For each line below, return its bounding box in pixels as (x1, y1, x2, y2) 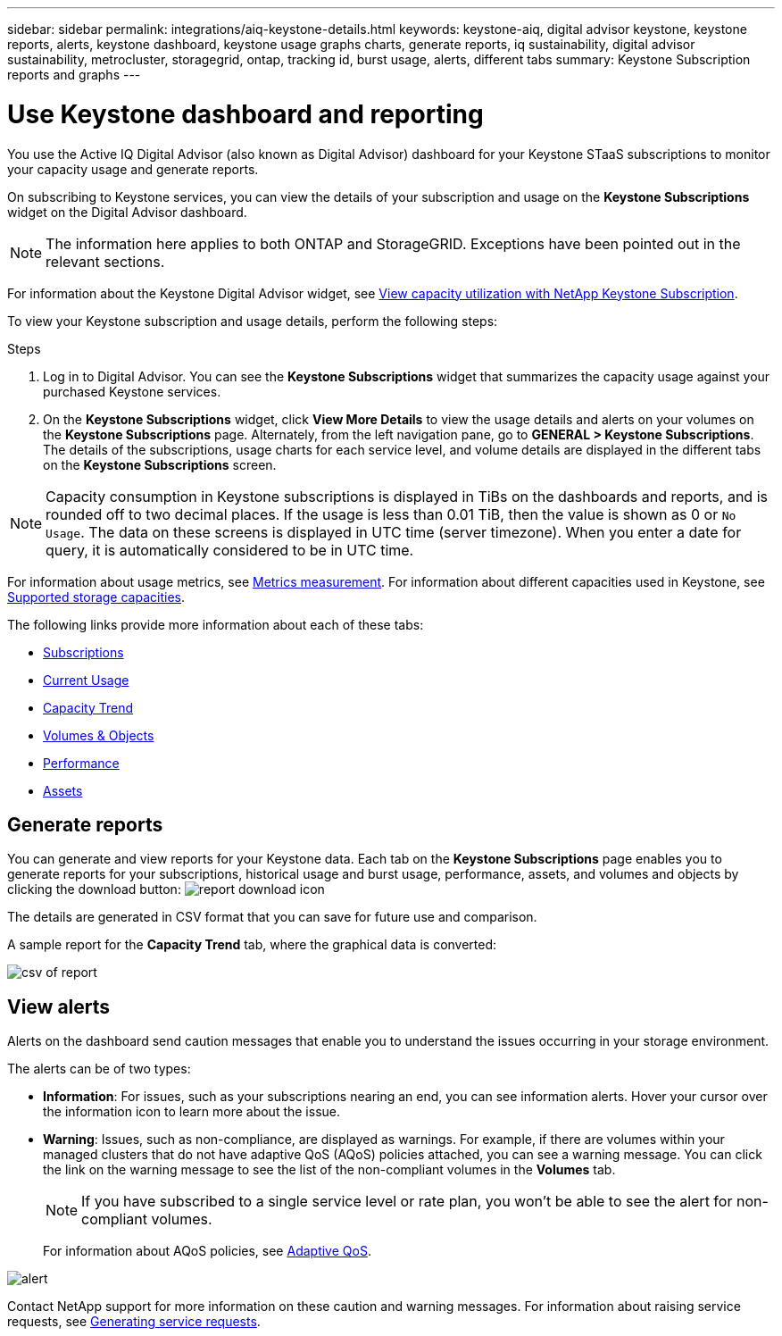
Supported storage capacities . (7, 589, 185, 605)
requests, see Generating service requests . (7, 1314, 261, 1330)
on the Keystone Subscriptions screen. (43, 456, 277, 472)
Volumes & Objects (43, 727, 154, 743)
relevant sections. (46, 252, 165, 271)
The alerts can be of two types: (7, 1061, 191, 1077)
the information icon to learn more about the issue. (43, 1104, 341, 1120)
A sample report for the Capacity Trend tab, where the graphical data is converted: (7, 937, 497, 953)
